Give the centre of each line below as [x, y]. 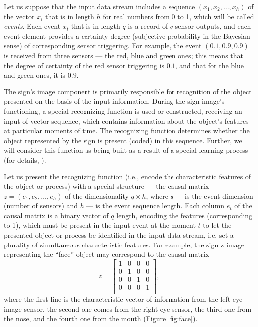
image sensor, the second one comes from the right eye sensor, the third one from [128, 308]
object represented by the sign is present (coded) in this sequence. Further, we [123, 140]
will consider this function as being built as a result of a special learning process [126, 150]
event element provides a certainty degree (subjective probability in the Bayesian [127, 36]
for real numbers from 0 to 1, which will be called [178, 16]
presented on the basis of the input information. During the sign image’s [114, 101]
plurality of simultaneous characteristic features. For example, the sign [111, 244]
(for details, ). [25, 159]
